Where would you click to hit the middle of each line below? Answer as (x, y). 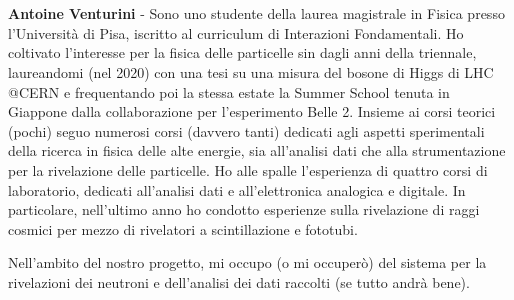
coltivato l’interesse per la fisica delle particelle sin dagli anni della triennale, (242, 52)
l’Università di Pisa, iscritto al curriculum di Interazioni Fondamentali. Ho (236, 32)
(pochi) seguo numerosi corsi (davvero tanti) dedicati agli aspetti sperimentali (246, 130)
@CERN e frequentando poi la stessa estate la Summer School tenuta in (229, 91)
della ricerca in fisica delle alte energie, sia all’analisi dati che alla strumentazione (257, 150)
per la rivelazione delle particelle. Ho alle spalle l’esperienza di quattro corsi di (248, 169)
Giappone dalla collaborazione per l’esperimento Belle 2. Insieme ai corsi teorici (252, 111)
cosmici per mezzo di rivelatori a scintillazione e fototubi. (183, 228)
